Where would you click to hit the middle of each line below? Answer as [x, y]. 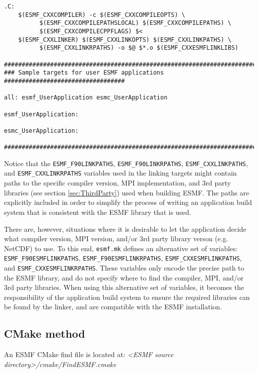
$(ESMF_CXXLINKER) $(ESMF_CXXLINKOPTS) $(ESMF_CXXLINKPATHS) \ [125, 40]
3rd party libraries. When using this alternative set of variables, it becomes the [124, 287]
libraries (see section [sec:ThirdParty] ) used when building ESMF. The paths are [127, 192]
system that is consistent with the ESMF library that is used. [98, 212]
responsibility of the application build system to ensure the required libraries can [127, 297]
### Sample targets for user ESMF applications [84, 73]
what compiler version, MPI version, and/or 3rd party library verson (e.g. [116, 238]
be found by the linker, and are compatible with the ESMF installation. [113, 307]
